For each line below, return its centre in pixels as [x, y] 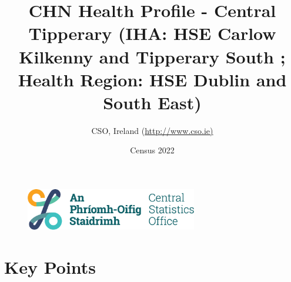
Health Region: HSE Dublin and [152, 79]
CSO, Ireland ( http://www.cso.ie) [152, 130]
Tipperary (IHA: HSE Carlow [152, 33]
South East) [152, 102]
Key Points [50, 266]
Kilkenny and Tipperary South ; [152, 56]
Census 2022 [152, 150]
